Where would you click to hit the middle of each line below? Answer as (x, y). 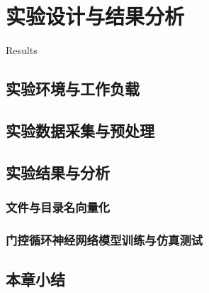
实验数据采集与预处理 (80, 130)
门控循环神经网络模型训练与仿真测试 (104, 239)
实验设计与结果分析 (95, 16)
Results (22, 50)
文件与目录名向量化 (58, 207)
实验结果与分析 (58, 172)
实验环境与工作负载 (73, 89)
